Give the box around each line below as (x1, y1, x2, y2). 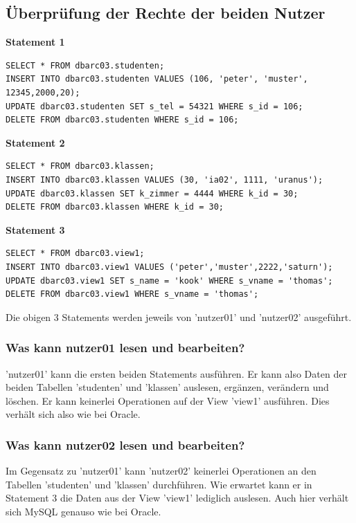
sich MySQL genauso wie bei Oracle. (6, 504, 161, 518)
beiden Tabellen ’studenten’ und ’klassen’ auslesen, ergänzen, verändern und (6, 380, 329, 394)
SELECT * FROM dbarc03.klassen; (6, 161, 154, 172)
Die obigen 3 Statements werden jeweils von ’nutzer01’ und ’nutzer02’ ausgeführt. (6, 309, 352, 324)
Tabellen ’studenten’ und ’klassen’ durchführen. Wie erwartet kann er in (6, 477, 312, 491)
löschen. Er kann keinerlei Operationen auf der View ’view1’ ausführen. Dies (6, 393, 330, 407)
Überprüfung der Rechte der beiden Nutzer (6, 2, 326, 24)
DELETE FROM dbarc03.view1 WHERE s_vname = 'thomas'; (6, 289, 259, 300)
